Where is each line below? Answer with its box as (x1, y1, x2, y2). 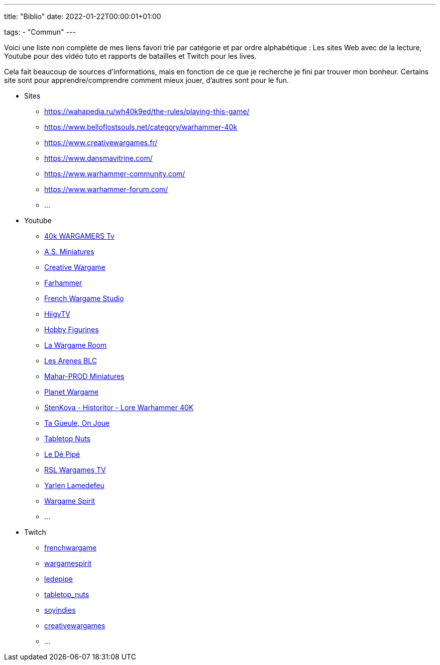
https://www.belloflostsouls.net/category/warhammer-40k (44, 123, 238, 131)
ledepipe (44, 575, 73, 583)
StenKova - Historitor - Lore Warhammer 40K (44, 403, 194, 412)
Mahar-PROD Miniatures (44, 372, 125, 381)
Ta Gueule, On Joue (44, 419, 110, 427)
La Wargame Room (44, 341, 107, 349)
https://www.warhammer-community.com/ (44, 169, 185, 178)
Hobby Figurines (44, 325, 99, 334)
